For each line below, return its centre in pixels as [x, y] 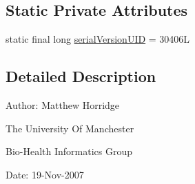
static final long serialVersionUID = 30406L [98, 39]
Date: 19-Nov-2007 [45, 174]
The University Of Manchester [70, 128]
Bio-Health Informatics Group [69, 151]
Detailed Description [81, 76]
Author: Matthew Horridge [63, 105]
